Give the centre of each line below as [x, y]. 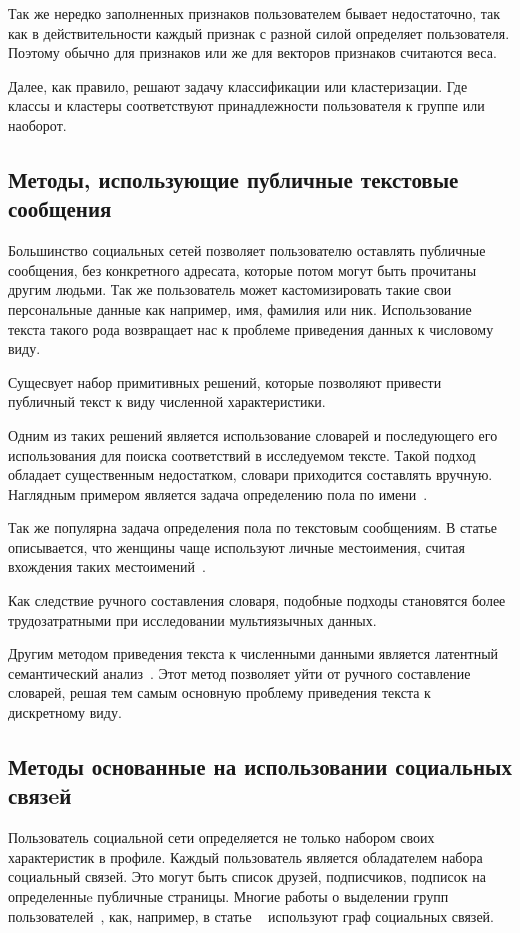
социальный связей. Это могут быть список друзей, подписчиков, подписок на [247, 876]
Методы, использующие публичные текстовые [233, 178]
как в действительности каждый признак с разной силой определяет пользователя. [259, 32]
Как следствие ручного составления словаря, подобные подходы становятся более [257, 600]
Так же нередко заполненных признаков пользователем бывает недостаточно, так [254, 13]
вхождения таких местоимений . [107, 566]
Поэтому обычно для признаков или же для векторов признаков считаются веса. [252, 52]
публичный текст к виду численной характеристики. [167, 401]
